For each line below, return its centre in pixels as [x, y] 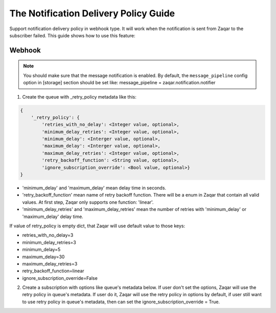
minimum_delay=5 [41, 250]
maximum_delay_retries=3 [50, 263]
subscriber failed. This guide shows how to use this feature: [72, 35]
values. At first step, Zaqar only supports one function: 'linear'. [88, 202]
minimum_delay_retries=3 [49, 242]
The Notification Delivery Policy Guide [92, 13]
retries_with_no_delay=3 [48, 235]
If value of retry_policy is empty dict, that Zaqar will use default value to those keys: [97, 226]
